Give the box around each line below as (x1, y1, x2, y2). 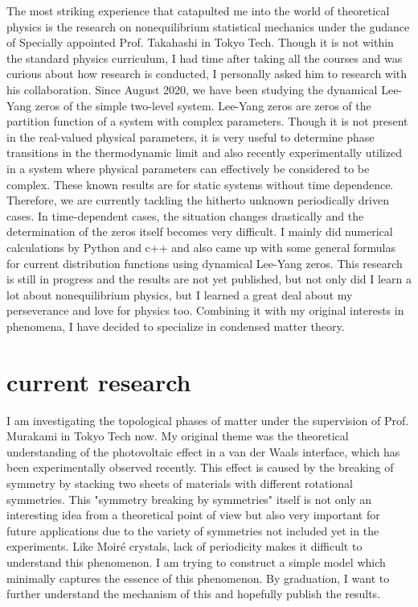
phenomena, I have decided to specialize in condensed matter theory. (6, 317, 345, 334)
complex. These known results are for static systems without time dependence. (6, 175, 394, 192)
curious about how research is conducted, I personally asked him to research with (6, 65, 408, 82)
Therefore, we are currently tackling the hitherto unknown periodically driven (6, 192, 389, 209)
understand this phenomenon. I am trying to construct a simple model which (6, 553, 386, 570)
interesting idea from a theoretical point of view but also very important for (6, 506, 380, 523)
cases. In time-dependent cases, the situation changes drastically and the (6, 207, 364, 224)
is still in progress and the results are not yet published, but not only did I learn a (6, 270, 412, 287)
